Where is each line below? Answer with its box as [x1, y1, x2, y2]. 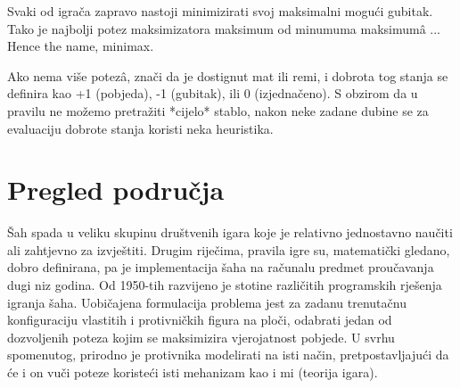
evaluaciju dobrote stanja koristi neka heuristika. [7, 119, 274, 137]
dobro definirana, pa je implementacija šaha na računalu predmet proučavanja [7, 258, 434, 277]
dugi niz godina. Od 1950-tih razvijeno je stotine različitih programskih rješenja [7, 276, 442, 294]
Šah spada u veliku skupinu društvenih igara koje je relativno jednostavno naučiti [7, 223, 453, 242]
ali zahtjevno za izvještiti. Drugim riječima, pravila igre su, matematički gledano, [7, 240, 450, 259]
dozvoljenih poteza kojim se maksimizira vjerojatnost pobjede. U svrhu [7, 327, 395, 346]
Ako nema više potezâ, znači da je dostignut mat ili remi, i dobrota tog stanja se [7, 66, 448, 85]
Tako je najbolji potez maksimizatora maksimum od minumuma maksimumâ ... [7, 19, 440, 37]
